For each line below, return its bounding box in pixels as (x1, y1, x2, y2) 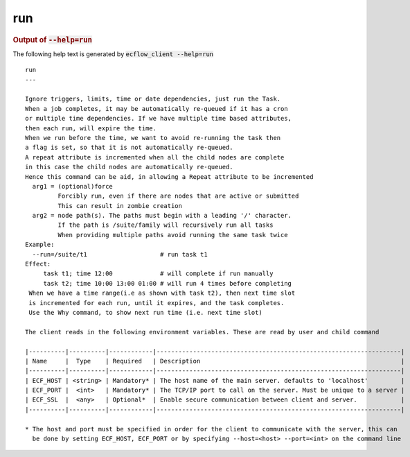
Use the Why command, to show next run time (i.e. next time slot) (28, 309, 262, 316)
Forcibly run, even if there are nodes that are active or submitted (57, 192, 299, 200)
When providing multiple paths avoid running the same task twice (57, 231, 288, 239)
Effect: (25, 260, 51, 268)
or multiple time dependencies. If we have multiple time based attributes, (25, 114, 292, 123)
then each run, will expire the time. (25, 124, 157, 132)
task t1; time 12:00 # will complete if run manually (43, 270, 274, 277)
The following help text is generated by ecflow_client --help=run (12, 49, 214, 58)
